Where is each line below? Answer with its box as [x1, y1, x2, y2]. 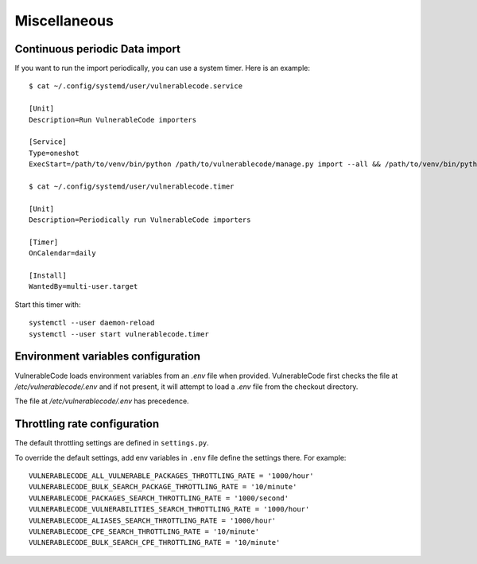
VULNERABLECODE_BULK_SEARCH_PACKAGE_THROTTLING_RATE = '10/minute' [29, 482, 297, 492]
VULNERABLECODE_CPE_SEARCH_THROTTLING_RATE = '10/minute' [29, 527, 260, 536]
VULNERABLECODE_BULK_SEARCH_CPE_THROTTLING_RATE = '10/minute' [29, 538, 281, 547]
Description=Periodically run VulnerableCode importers [29, 216, 251, 224]
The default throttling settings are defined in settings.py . [14, 438, 210, 448]
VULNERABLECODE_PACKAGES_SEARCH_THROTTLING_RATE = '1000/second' [29, 493, 289, 503]
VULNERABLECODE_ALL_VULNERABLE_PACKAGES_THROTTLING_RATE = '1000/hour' [29, 472, 314, 480]
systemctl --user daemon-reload [29, 318, 155, 328]
